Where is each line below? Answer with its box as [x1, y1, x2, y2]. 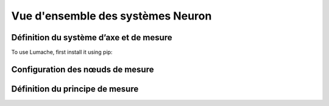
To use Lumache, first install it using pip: [11, 49, 113, 56]
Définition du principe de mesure [11, 83, 139, 94]
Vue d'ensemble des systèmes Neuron [11, 9, 212, 23]
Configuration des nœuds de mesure [11, 64, 154, 74]
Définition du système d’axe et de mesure [11, 32, 173, 43]
